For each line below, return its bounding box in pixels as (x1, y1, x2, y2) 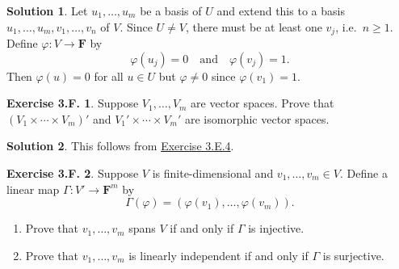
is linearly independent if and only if (128, 246, 309, 263)
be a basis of (140, 2, 202, 19)
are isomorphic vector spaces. (184, 110, 330, 127)
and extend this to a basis (216, 2, 345, 19)
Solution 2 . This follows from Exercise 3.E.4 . (6, 137, 234, 154)
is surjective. (322, 246, 384, 263)
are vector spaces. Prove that (191, 95, 334, 111)
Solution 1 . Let (6, 2, 88, 19)
